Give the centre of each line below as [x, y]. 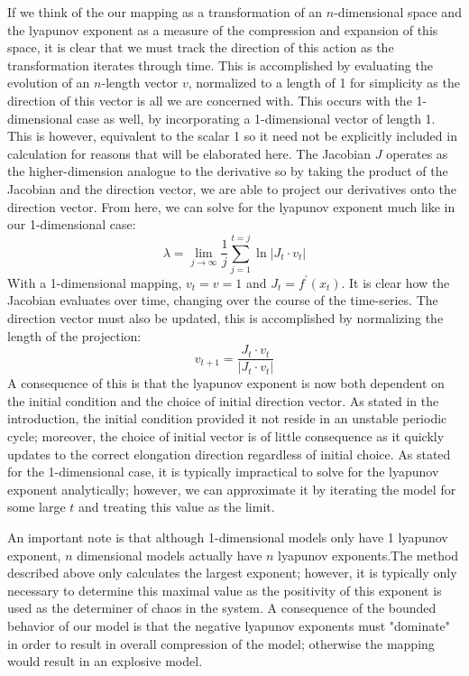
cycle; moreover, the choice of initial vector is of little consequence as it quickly [226, 436]
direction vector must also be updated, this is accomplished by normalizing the [225, 318]
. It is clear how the [395, 282]
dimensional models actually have [170, 555]
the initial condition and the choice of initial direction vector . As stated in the [223, 400]
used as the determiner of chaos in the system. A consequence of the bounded [222, 608]
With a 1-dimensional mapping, [95, 282]
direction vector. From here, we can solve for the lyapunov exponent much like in [231, 206]
